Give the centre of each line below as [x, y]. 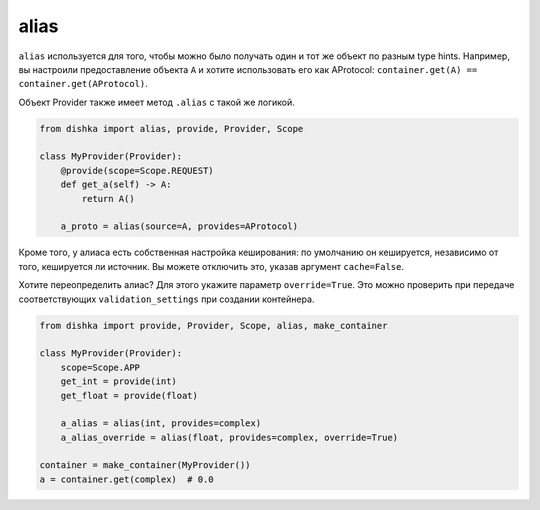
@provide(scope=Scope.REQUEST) [137, 170]
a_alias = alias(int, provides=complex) [161, 423]
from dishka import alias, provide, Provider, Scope [171, 128]
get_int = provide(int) [118, 381]
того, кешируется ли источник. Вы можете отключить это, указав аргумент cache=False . [211, 266]
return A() [108, 198]
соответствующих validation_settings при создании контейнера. [166, 299]
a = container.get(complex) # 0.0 [126, 479]
